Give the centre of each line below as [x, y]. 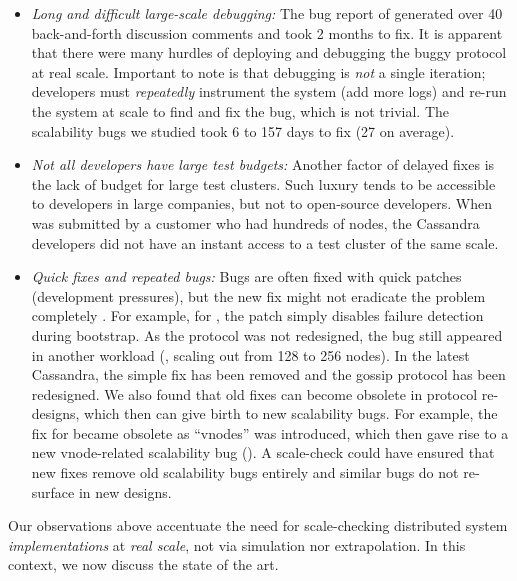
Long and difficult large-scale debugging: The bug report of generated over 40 [267, 13]
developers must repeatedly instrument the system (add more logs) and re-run [269, 91]
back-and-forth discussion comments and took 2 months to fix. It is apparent [267, 32]
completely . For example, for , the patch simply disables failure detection [257, 315]
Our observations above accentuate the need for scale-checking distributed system [258, 525]
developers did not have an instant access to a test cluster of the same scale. [265, 242]
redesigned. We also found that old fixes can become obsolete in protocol [254, 393]
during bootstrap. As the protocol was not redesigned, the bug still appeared [267, 334]
